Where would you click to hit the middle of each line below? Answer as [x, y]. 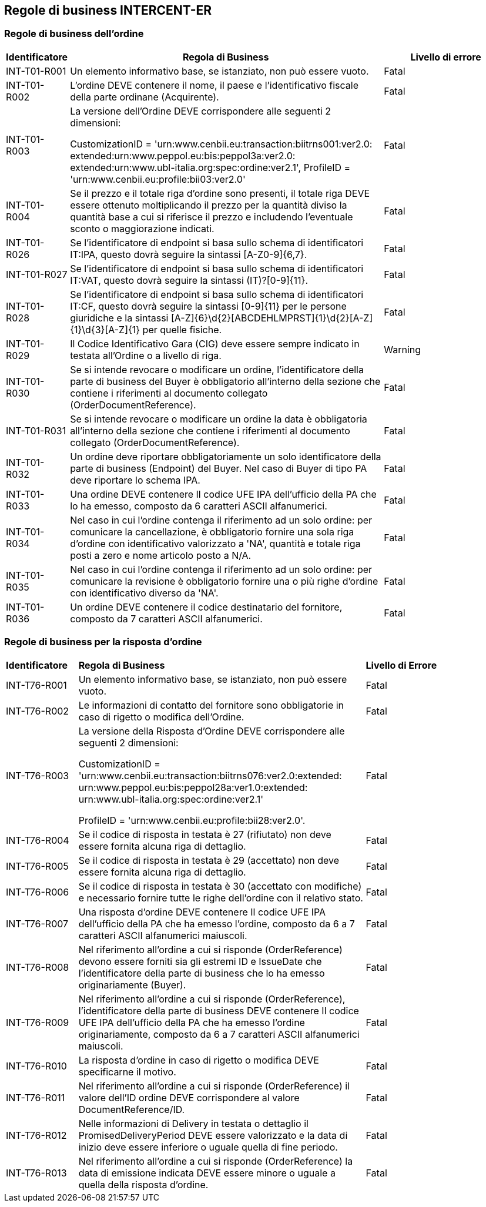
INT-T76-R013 [36, 1173]
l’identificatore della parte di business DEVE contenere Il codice [219, 1010]
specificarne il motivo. [127, 1072]
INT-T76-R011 [36, 1097]
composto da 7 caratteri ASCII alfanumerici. [166, 618]
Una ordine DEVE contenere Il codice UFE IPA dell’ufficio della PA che [223, 494]
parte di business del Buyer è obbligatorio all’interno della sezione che [225, 381]
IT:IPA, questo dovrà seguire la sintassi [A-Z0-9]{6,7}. [189, 254]
